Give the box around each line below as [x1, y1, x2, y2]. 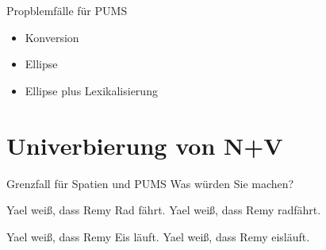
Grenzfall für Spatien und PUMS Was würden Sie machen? [6, 175, 294, 191]
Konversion [25, 29, 79, 45]
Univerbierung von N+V [6, 129, 283, 161]
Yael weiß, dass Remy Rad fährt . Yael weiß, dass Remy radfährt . [6, 202, 321, 218]
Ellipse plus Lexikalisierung [25, 82, 158, 98]
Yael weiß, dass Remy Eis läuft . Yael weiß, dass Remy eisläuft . [6, 228, 310, 244]
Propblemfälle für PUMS [6, 2, 128, 18]
